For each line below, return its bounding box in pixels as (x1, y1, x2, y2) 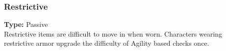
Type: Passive (4, 19, 48, 29)
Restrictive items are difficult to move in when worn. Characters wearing (4, 28, 223, 38)
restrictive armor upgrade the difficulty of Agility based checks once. (4, 38, 209, 48)
